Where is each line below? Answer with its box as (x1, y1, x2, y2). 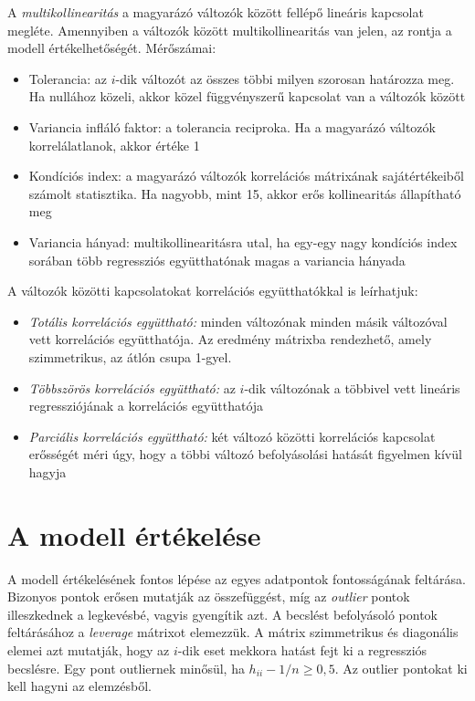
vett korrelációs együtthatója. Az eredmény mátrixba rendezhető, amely (28, 330, 432, 349)
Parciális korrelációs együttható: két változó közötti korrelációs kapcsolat (28, 426, 436, 445)
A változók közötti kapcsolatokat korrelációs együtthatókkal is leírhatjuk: (7, 281, 418, 300)
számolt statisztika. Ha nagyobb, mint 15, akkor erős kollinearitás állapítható (28, 183, 461, 203)
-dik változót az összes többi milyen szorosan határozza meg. (115, 68, 455, 88)
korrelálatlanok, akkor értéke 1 (28, 135, 200, 154)
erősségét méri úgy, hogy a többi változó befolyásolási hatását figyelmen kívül (28, 445, 462, 464)
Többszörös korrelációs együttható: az (28, 378, 236, 397)
